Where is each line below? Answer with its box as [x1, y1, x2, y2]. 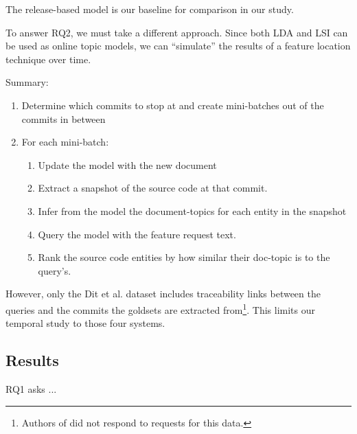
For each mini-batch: [21, 135, 109, 149]
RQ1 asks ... [5, 381, 57, 396]
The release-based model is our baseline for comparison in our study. [5, 2, 294, 16]
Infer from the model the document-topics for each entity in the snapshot [38, 203, 347, 218]
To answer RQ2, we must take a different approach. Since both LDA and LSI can [5, 25, 348, 39]
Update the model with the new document [38, 157, 217, 172]
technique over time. [5, 52, 91, 66]
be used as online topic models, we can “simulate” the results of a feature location [5, 38, 351, 53]
